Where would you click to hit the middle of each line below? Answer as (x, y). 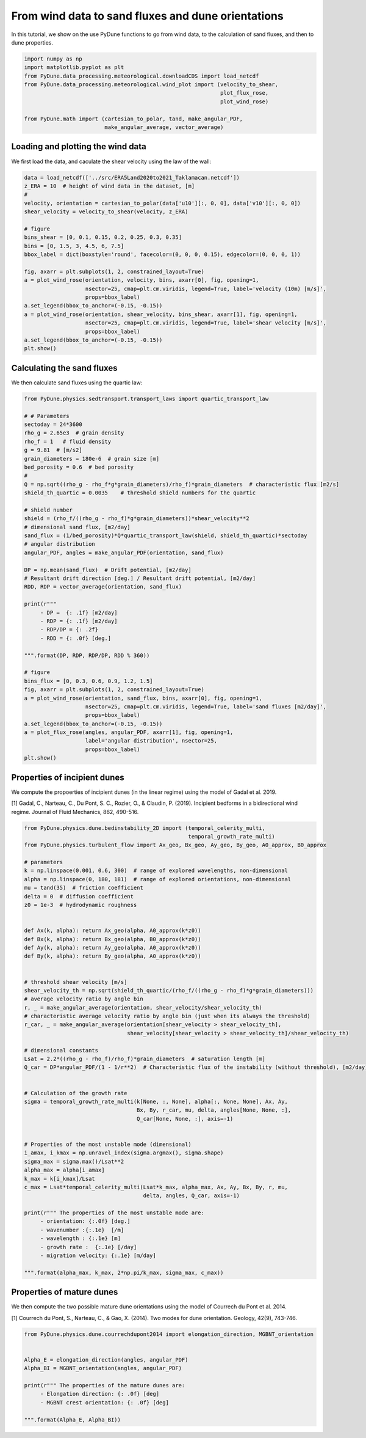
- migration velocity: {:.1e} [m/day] (98, 1256)
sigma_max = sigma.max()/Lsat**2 (74, 1161)
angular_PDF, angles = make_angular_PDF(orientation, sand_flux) (124, 552)
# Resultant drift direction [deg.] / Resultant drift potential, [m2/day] (140, 578)
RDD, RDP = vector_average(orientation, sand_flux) (103, 587)
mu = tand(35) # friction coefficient (84, 888)
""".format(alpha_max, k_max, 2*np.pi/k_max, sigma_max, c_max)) (124, 1272)
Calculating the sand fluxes (65, 368)
